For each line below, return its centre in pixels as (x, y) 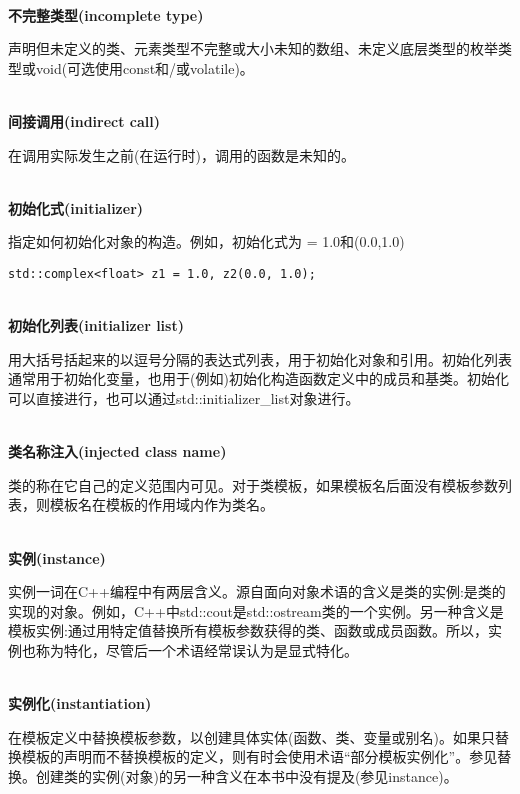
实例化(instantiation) (80, 703)
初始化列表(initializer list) (96, 325)
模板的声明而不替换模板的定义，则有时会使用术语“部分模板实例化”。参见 (259, 756)
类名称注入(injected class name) (117, 451)
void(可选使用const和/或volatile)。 (144, 67)
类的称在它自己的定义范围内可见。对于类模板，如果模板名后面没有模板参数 (253, 484)
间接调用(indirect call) (84, 120)
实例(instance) (57, 557)
